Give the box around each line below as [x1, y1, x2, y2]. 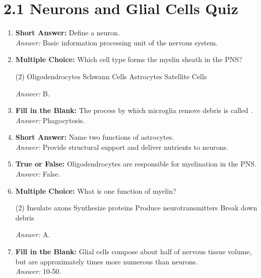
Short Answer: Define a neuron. [15, 27, 120, 38]
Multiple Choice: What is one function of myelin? [15, 185, 176, 196]
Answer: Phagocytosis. [15, 115, 85, 125]
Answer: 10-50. [15, 266, 61, 276]
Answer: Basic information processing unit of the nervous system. [15, 37, 218, 47]
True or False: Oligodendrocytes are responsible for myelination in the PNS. [15, 158, 256, 169]
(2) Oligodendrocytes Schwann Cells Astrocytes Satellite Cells [15, 71, 207, 81]
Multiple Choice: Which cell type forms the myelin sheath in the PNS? [15, 54, 242, 65]
